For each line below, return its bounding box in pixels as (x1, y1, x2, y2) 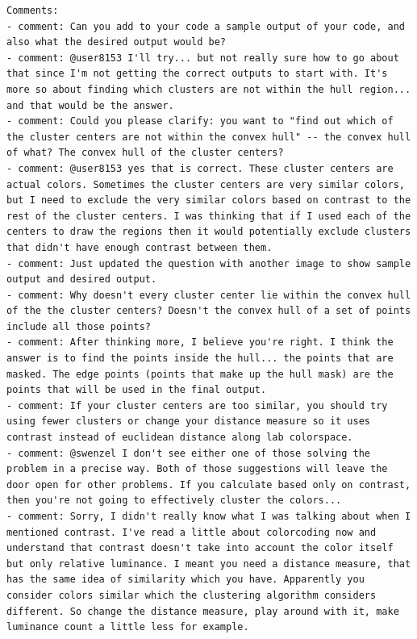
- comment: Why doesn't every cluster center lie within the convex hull (6, 289, 411, 301)
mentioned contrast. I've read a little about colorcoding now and (6, 526, 377, 538)
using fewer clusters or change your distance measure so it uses (6, 416, 371, 428)
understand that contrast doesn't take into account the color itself (6, 542, 394, 554)
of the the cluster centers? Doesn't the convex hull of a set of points (6, 305, 411, 317)
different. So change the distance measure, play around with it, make (6, 605, 399, 617)
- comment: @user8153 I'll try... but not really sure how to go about (6, 52, 399, 64)
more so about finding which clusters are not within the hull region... (6, 83, 411, 95)
